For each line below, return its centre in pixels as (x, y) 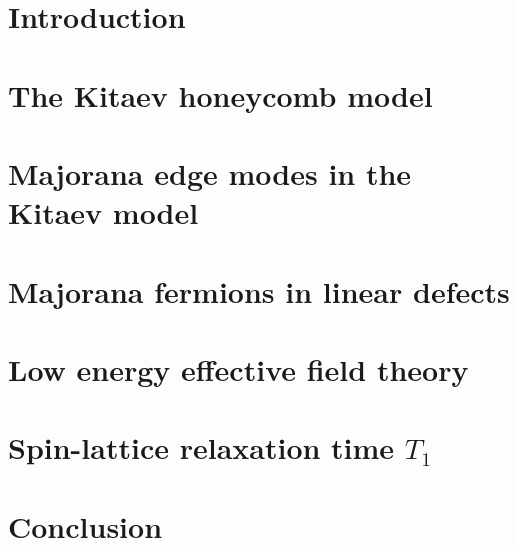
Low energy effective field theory (238, 368)
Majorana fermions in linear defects (259, 290)
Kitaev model (103, 212)
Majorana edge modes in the (210, 172)
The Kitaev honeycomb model (220, 94)
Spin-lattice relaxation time (201, 447)
